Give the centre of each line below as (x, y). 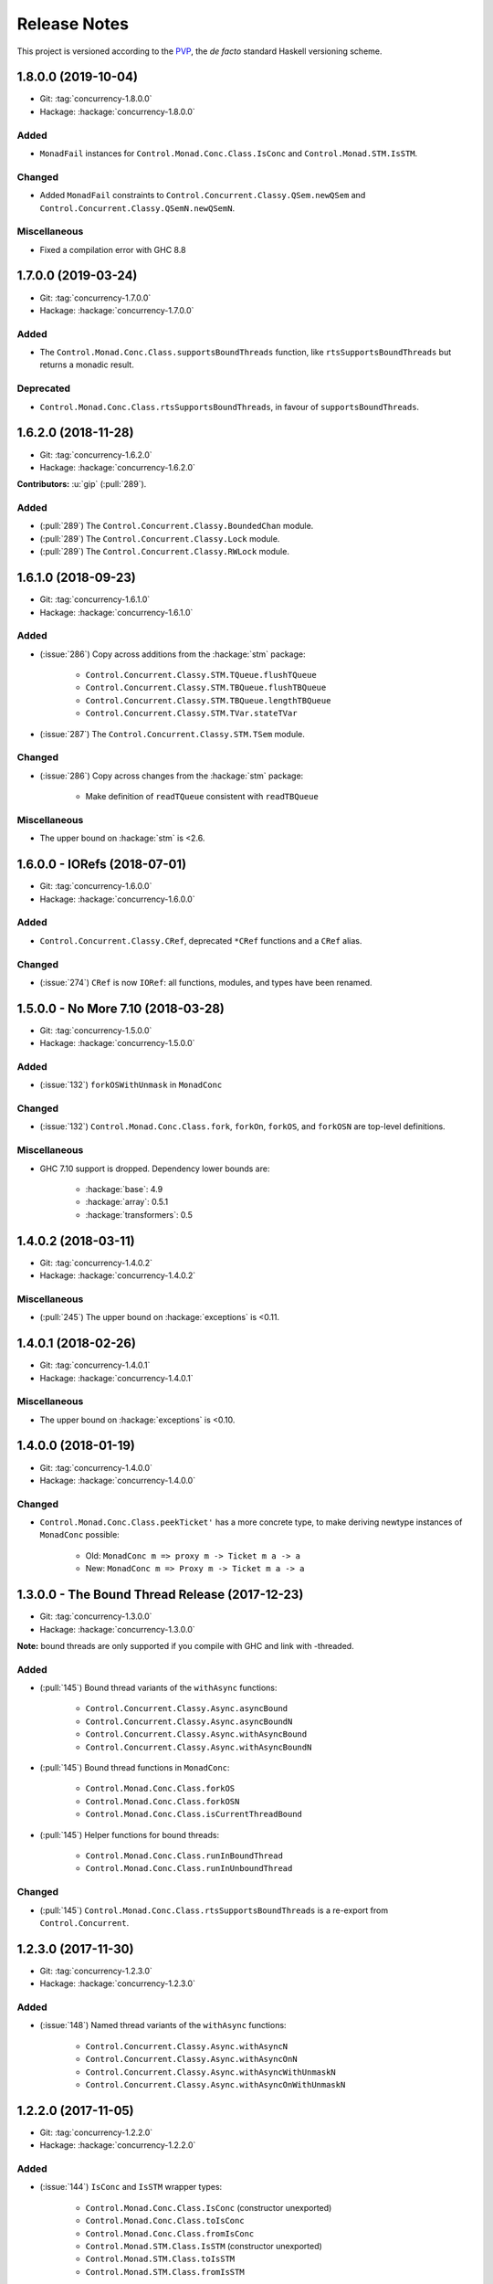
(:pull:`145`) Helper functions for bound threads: (129, 1835)
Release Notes (73, 24)
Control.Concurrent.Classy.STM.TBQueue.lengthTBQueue (208, 700)
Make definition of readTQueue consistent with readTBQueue (202, 797)
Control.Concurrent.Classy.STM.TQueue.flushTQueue (201, 675)
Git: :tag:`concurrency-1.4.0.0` (96, 1467)
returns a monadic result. (87, 365)
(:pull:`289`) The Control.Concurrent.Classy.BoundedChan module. (177, 526)
